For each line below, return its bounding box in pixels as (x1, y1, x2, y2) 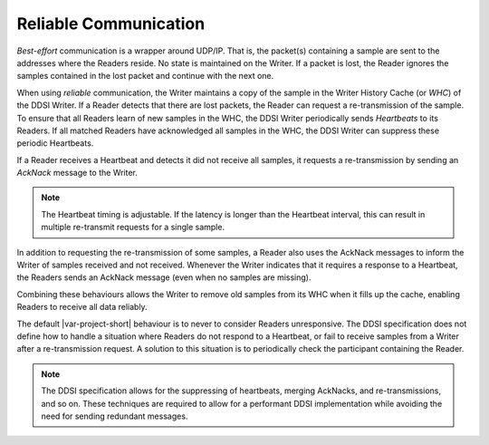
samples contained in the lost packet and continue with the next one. (16, 71, 274, 82)
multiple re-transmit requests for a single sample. (41, 222, 225, 233)
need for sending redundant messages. (41, 411, 188, 421)
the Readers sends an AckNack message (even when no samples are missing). (16, 272, 312, 283)
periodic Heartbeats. (16, 138, 94, 149)
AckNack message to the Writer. (16, 168, 138, 179)
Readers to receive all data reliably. (16, 302, 149, 313)
